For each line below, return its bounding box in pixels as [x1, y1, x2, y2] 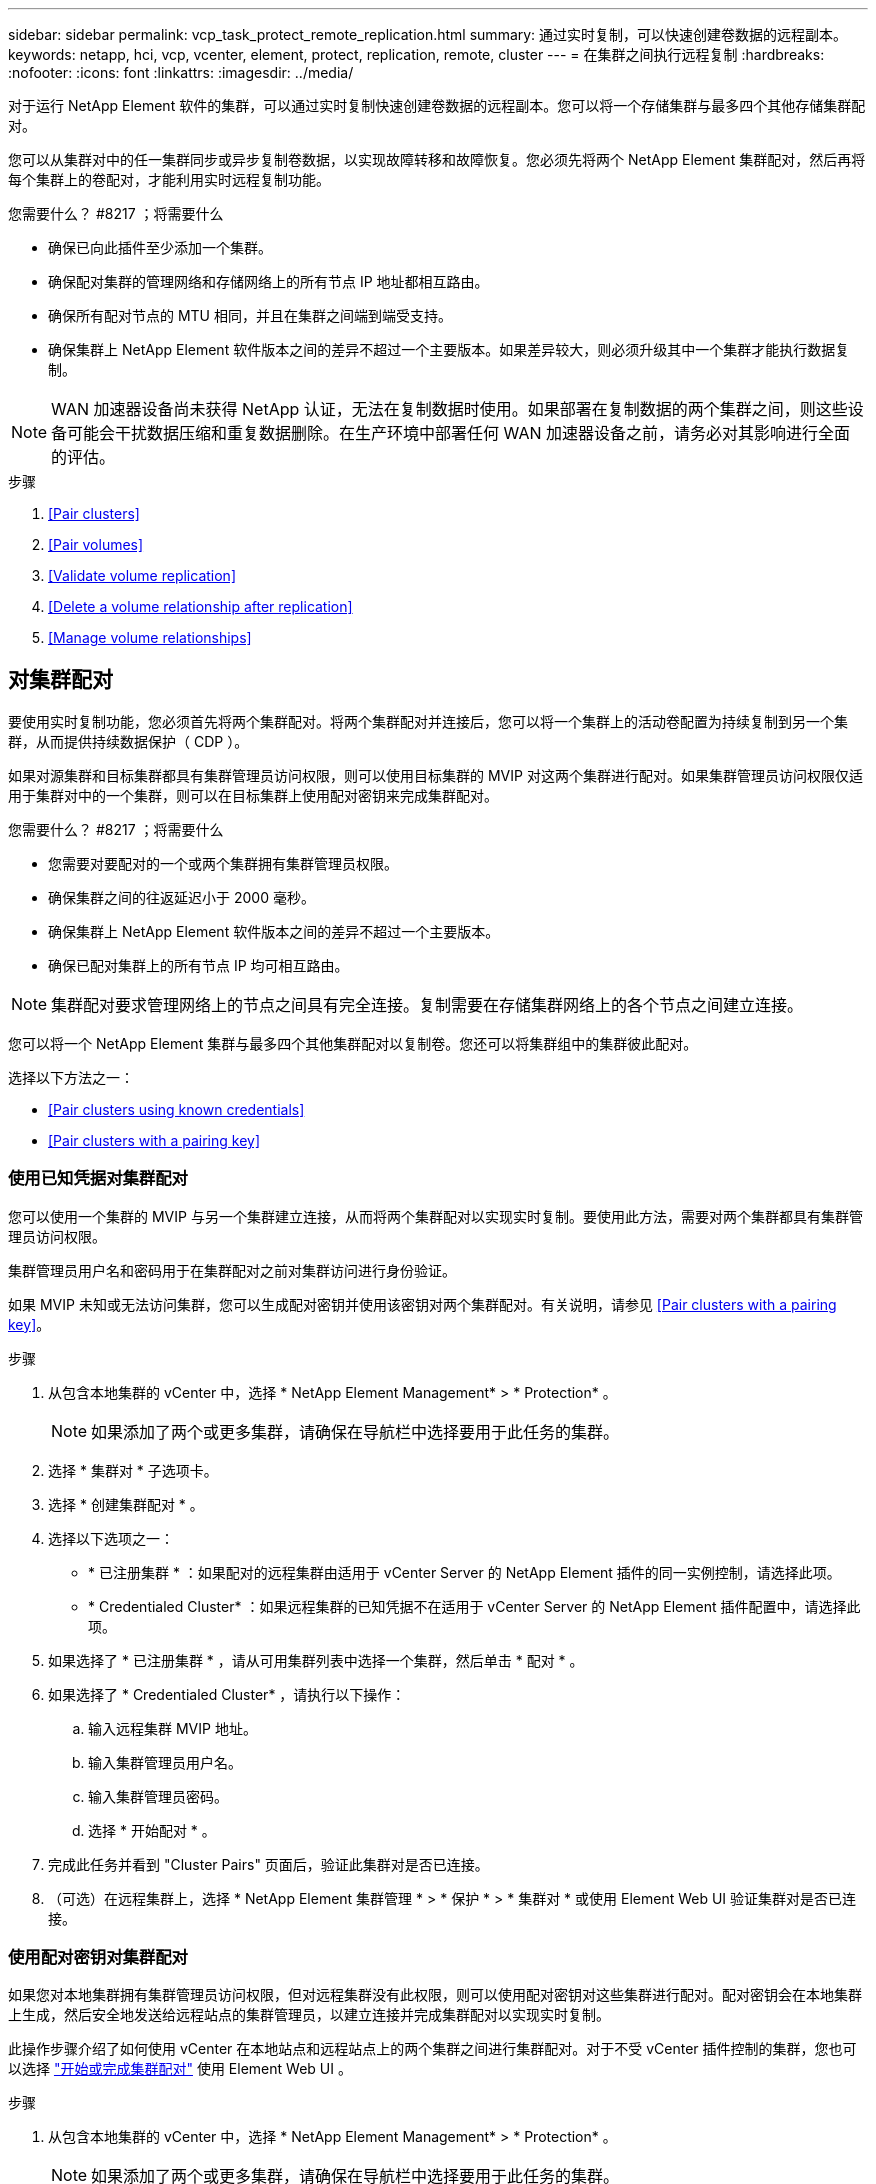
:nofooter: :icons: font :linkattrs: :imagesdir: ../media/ [8, 64, 354, 81]
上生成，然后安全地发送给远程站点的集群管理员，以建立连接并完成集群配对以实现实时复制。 [8, 2006, 610, 2024]
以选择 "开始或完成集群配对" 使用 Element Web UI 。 [8, 2060, 352, 2078]
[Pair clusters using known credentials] [48, 1100, 305, 1118]
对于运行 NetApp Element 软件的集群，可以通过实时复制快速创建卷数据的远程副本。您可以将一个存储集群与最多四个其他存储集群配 [8, 97, 866, 114]
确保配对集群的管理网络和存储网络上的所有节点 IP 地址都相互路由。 [48, 273, 489, 290]
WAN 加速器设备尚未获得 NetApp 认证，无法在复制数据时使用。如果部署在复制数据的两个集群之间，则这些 [51, 399, 848, 419]
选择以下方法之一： [8, 1068, 134, 1086]
